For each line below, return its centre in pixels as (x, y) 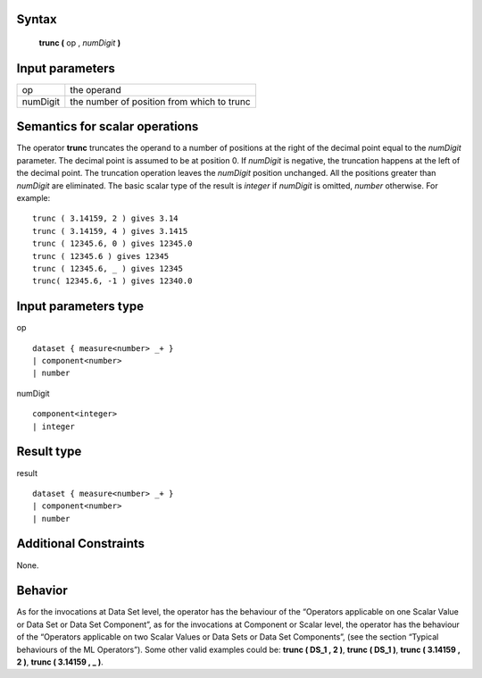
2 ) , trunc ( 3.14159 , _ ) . (60, 662)
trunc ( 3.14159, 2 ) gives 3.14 (105, 218)
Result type (49, 452)
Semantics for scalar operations (108, 126)
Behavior (42, 591)
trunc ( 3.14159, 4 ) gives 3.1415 (110, 231)
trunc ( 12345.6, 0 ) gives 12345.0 (112, 244)
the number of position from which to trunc (160, 101)
